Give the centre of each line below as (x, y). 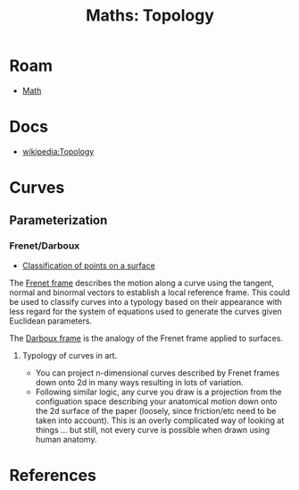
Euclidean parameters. (50, 321)
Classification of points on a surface (89, 266)
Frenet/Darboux (45, 246)
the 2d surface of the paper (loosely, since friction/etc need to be (156, 410)
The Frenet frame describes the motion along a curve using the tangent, (142, 283)
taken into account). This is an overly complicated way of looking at (160, 420)
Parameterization (58, 220)
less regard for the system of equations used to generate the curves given (146, 311)
